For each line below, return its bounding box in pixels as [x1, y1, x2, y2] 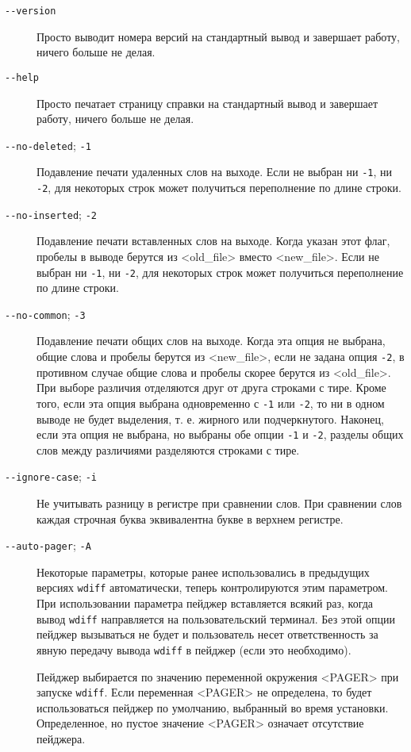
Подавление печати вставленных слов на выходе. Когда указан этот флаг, [36, 232, 390, 249]
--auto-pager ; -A [5, 537, 91, 554]
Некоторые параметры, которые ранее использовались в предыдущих [36, 563, 370, 580]
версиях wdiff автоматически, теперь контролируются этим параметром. [36, 579, 388, 596]
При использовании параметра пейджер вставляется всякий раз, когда [36, 595, 374, 612]
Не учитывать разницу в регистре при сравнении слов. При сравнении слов [36, 495, 402, 511]
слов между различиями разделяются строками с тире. [36, 441, 300, 458]
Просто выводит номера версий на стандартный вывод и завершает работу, [36, 28, 400, 44]
